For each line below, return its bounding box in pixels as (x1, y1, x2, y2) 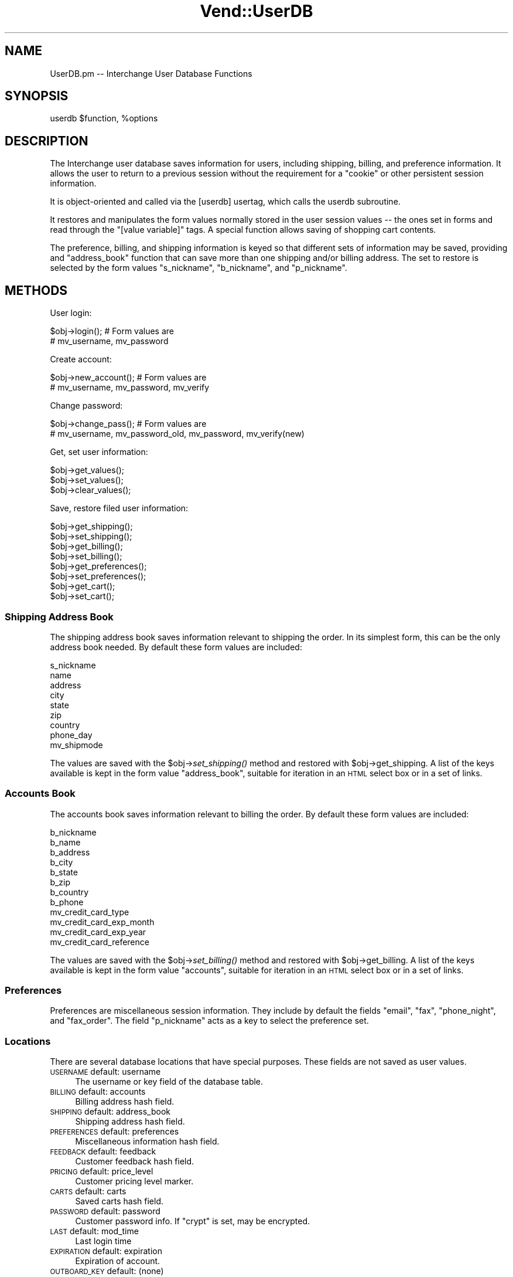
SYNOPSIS (5, 89, 69, 104)
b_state (50, 867, 78, 877)
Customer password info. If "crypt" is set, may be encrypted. (75, 1216, 310, 1227)
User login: (50, 308, 92, 318)
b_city (50, 857, 73, 867)
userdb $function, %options (50, 113, 158, 124)
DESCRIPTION (5, 133, 88, 148)
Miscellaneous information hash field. (75, 1136, 220, 1147)
